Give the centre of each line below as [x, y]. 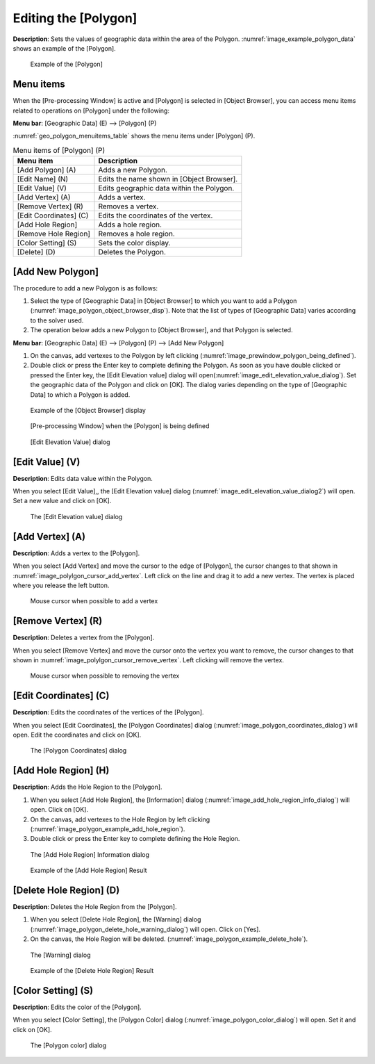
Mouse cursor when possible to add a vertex [94, 601]
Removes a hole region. [136, 234]
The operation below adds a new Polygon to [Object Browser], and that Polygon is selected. [161, 330]
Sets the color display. [134, 243]
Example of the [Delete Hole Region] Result [92, 970]
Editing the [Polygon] [75, 18]
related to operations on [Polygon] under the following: [91, 111]
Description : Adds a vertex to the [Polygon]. [76, 553]
